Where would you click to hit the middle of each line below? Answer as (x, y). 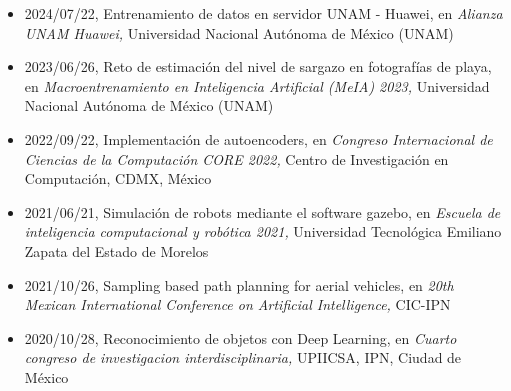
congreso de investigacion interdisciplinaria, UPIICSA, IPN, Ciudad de (243, 357)
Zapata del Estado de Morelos (116, 250)
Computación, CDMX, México (118, 178)
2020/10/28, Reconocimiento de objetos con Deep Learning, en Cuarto (240, 337)
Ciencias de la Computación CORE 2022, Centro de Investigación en (236, 158)
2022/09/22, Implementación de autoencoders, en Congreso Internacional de (258, 138)
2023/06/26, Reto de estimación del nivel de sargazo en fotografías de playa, (258, 66)
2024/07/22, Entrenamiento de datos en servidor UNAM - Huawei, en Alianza (263, 13)
